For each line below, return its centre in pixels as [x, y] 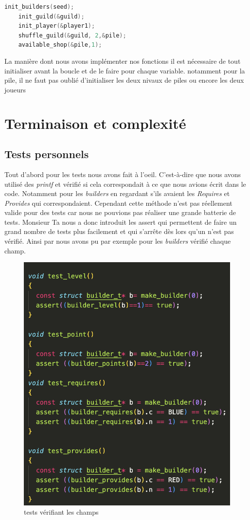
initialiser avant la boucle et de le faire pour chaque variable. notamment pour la [125, 70]
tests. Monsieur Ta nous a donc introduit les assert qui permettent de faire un [121, 222]
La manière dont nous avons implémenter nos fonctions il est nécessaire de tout [123, 61]
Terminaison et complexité [95, 123]
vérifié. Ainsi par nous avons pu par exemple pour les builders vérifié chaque [118, 241]
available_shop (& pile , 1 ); [60, 45]
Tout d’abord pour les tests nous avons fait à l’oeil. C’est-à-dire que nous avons [123, 174]
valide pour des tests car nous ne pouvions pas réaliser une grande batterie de [120, 212]
